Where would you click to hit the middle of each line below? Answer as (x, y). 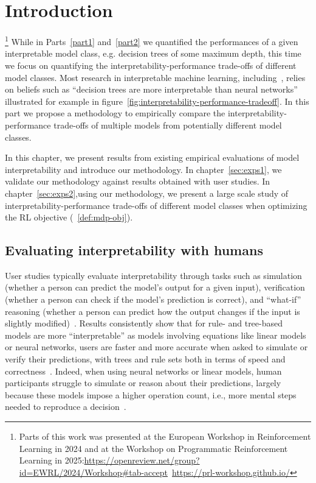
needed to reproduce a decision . (66, 407)
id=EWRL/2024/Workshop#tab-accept (93, 472)
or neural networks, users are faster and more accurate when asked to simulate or (156, 347)
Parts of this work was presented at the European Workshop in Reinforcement (165, 436)
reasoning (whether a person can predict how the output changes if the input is (153, 311)
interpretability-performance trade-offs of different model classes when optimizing (156, 205)
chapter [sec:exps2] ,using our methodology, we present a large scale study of (147, 193)
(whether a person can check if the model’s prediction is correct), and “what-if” (153, 299)
